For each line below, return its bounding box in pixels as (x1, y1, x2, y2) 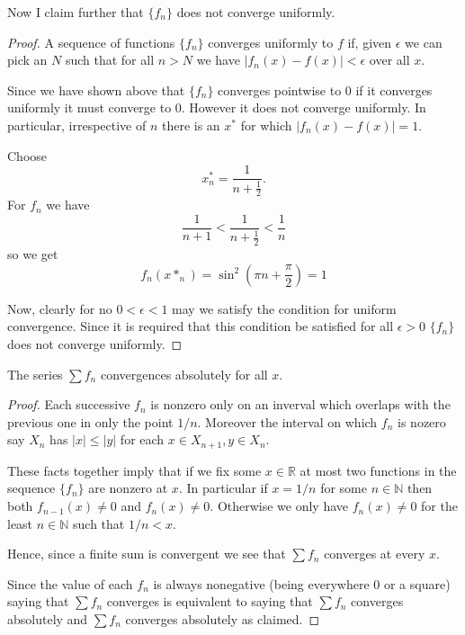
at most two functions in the (300, 461, 457, 479)
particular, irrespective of (7, 115, 147, 134)
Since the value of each (7, 574, 133, 593)
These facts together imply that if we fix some (7, 461, 262, 479)
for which (240, 115, 292, 134)
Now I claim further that (7, 3, 144, 21)
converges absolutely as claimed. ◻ (125, 610, 320, 629)
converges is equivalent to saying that (106, 592, 313, 611)
